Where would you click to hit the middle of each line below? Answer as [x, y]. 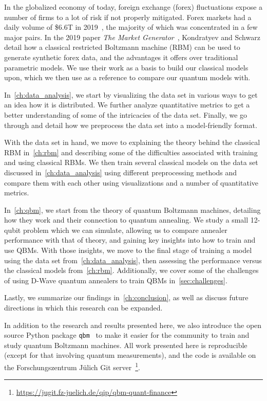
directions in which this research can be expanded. [83, 308]
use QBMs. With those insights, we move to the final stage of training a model [128, 250]
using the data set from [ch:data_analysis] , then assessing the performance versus [133, 260]
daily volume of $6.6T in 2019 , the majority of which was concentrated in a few [131, 27]
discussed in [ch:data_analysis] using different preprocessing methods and [121, 172]
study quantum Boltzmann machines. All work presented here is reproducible [126, 345]
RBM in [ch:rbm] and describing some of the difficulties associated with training [131, 152]
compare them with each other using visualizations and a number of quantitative [131, 182]
